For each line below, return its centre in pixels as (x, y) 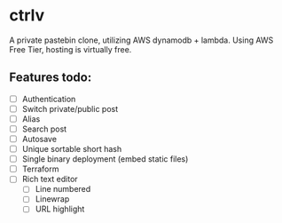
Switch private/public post (70, 108)
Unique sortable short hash (72, 149)
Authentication (49, 99)
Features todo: (51, 78)
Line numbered (63, 189)
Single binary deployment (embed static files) (105, 159)
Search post (44, 129)
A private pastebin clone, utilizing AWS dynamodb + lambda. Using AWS (141, 40)
